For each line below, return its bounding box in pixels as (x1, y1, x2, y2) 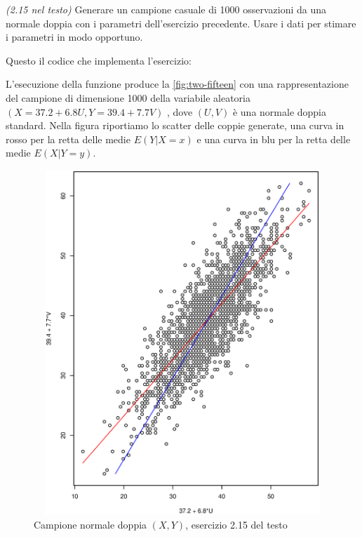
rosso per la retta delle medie (6, 131, 130, 146)
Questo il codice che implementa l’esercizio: (6, 53, 192, 67)
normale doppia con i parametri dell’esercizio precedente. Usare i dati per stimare (6, 15, 356, 30)
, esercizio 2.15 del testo (185, 517, 288, 531)
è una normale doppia (232, 104, 327, 119)
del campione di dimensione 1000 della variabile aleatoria (6, 90, 250, 105)
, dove (167, 104, 193, 119)
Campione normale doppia (34, 517, 147, 531)
